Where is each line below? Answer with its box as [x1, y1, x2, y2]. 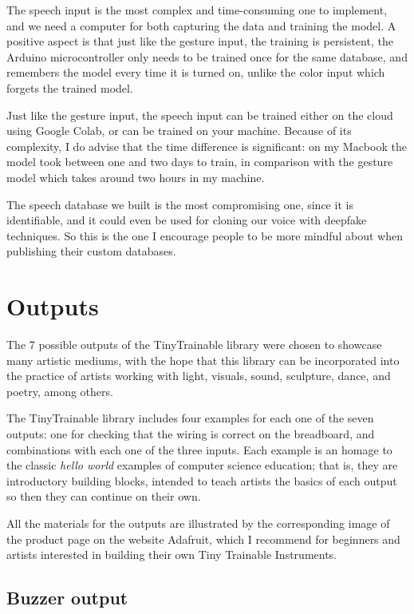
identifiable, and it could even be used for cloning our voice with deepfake [6, 212, 367, 228]
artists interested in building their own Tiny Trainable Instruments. [6, 546, 337, 563]
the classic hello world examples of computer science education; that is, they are [6, 457, 398, 473]
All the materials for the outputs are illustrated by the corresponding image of [6, 514, 390, 531]
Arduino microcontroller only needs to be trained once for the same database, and [6, 48, 408, 65]
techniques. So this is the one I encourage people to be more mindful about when [6, 227, 403, 244]
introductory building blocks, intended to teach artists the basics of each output [6, 472, 397, 489]
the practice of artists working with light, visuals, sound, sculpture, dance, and [6, 367, 391, 384]
